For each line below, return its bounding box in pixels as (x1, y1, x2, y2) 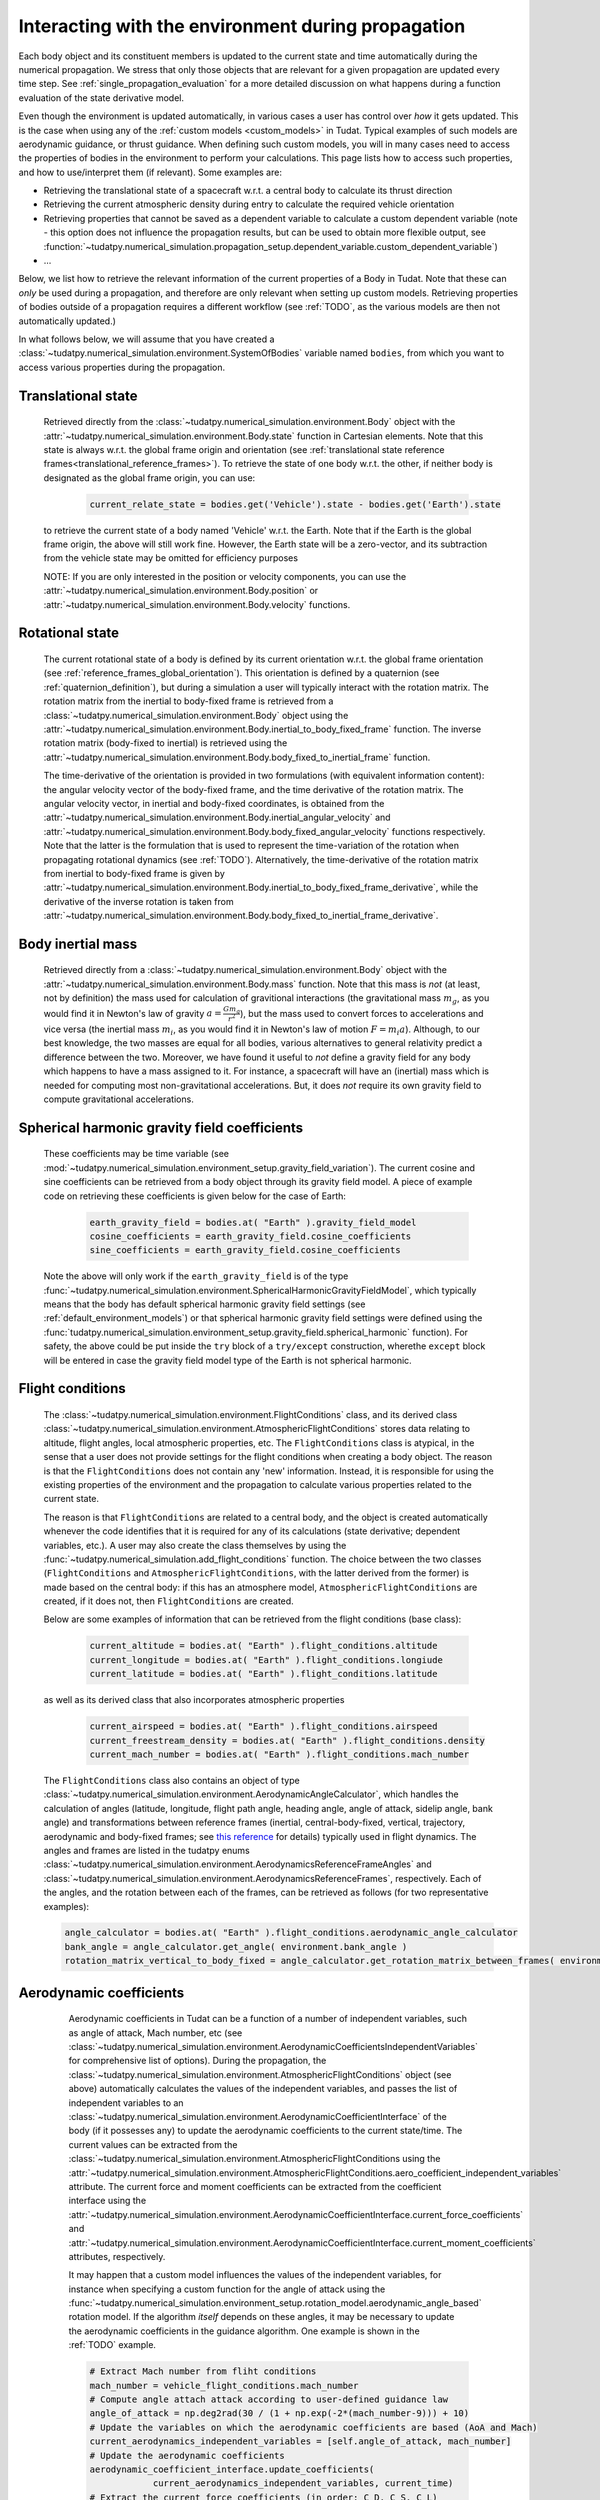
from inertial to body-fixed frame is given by (43, 867, 225, 879)
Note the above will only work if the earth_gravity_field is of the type (43, 1270, 349, 1282)
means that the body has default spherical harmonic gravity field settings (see (43, 1298, 366, 1310)
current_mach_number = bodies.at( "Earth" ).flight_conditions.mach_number (89, 1749, 470, 1760)
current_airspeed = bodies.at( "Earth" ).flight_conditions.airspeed (89, 1721, 438, 1732)
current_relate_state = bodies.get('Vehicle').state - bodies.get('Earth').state (89, 498, 502, 510)
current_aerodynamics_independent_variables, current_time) (152, 2478, 454, 2489)
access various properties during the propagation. (18, 361, 225, 373)
